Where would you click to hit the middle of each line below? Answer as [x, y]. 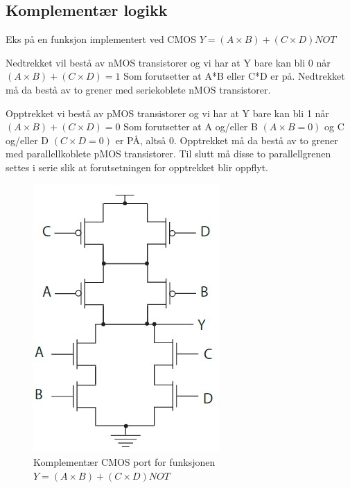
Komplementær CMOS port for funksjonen [124, 462]
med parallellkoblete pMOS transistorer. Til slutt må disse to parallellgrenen [168, 154]
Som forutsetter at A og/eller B [191, 127]
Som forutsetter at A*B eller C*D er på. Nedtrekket [234, 76]
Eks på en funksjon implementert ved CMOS [101, 39]
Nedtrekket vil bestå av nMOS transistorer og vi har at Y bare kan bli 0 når [168, 62]
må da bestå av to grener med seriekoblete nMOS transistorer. [138, 89]
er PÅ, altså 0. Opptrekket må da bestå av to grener [227, 140]
